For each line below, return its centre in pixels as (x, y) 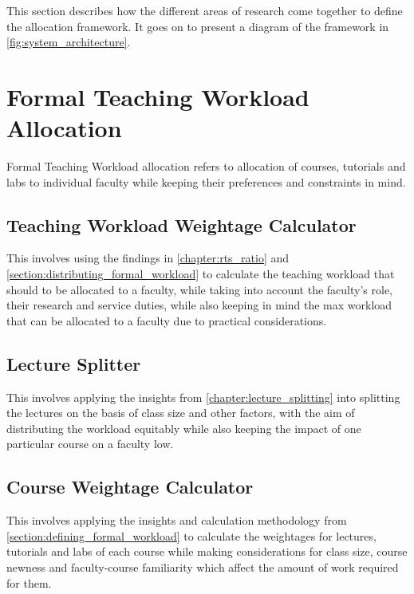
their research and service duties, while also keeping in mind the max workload (199, 305)
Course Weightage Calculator (130, 487)
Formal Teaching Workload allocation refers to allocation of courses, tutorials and (206, 166)
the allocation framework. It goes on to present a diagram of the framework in (198, 26)
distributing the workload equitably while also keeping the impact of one (184, 428)
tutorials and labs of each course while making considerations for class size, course (207, 551)
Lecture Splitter (74, 363)
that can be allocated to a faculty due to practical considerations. (167, 320)
